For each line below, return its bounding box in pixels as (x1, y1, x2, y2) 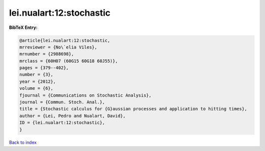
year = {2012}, (19, 78, 56, 84)
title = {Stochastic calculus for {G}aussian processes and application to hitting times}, (19, 106, 247, 112)
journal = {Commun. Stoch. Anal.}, (19, 100, 105, 105)
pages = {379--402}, (19, 65, 69, 71)
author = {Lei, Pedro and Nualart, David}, (19, 113, 126, 119)
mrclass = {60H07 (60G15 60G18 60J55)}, (19, 58, 118, 64)
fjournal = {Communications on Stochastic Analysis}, (19, 92, 152, 98)
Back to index (9, 139, 37, 145)
